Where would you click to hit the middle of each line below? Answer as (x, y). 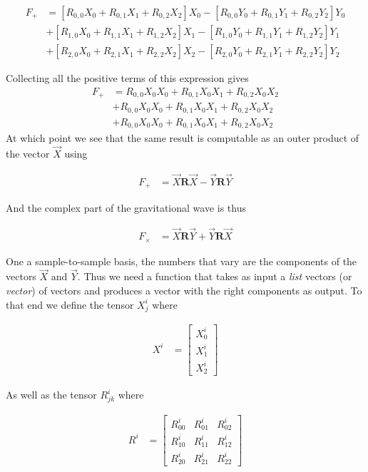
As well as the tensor (51, 395)
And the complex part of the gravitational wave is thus (126, 208)
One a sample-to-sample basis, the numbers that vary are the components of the (182, 261)
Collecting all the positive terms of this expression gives (127, 78)
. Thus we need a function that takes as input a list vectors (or (215, 276)
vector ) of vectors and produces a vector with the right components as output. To (184, 290)
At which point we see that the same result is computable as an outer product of (183, 138)
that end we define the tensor (70, 304)
